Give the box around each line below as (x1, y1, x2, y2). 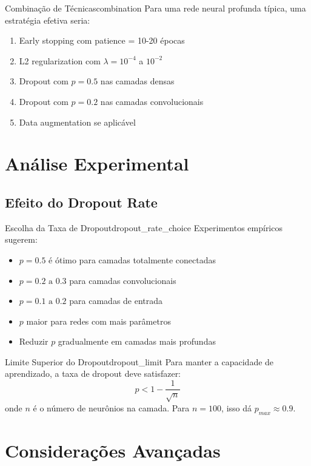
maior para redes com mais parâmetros (26, 314, 171, 327)
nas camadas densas (100, 75, 175, 87)
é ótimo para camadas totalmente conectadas (48, 253, 216, 266)
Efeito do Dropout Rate (5, 192, 158, 211)
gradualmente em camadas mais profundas (58, 335, 216, 348)
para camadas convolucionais (69, 274, 176, 286)
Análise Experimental (5, 151, 189, 176)
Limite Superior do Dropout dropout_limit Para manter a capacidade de (5, 355, 274, 368)
